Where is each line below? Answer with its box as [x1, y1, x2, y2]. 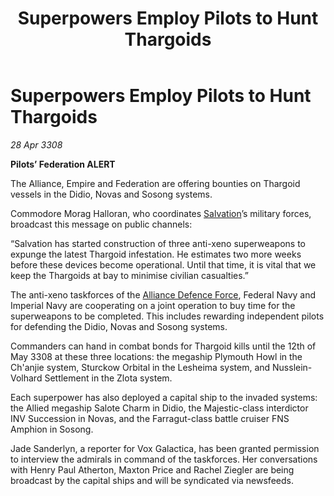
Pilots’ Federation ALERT [10, 158, 116, 170]
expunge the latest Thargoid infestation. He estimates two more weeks [10, 248, 302, 260]
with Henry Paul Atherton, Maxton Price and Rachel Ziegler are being [10, 463, 295, 476]
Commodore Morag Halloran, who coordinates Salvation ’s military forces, [10, 207, 312, 219]
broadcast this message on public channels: [10, 218, 193, 230]
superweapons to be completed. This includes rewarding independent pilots [10, 310, 325, 322]
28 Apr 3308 [10, 138, 63, 151]
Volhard [10, 372, 43, 384]
